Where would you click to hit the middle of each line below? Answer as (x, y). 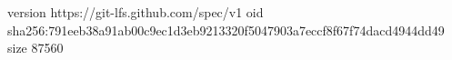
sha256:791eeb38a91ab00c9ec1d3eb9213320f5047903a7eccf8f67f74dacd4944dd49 (226, 30)
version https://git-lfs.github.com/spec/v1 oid (136, 12)
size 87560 (35, 48)
